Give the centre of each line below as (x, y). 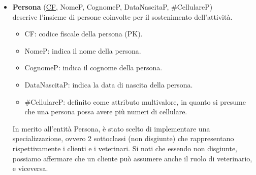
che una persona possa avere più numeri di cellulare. (106, 112)
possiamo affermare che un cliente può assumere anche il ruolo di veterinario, (132, 158)
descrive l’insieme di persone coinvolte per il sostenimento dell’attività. (122, 16)
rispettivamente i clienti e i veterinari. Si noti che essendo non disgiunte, (125, 148)
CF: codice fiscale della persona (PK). (84, 34)
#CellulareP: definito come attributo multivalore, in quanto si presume (135, 101)
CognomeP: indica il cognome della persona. (93, 68)
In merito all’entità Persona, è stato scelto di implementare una (111, 128)
